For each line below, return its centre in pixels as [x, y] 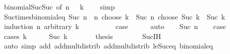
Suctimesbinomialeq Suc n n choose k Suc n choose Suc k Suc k [114, 16]
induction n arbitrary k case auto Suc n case [115, 26]
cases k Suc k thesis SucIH [82, 36]
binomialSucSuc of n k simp [59, 6]
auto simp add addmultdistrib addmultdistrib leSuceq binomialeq [108, 46]
